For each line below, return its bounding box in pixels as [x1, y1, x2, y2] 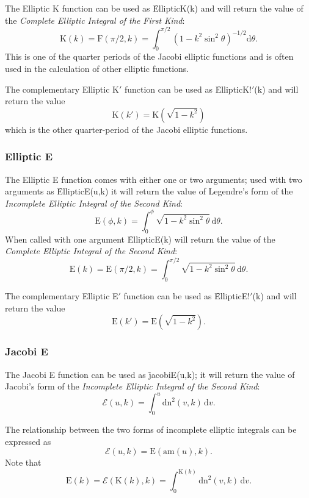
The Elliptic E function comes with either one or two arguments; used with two [5, 173, 302, 185]
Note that [5, 456, 42, 469]
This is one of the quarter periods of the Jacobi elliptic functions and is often [5, 50, 294, 63]
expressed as [5, 435, 51, 447]
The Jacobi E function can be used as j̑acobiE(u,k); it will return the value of [5, 368, 295, 380]
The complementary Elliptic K [5, 82, 119, 95]
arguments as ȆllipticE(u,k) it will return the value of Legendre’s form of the [5, 185, 293, 197]
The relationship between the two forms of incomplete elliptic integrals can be [5, 423, 297, 436]
